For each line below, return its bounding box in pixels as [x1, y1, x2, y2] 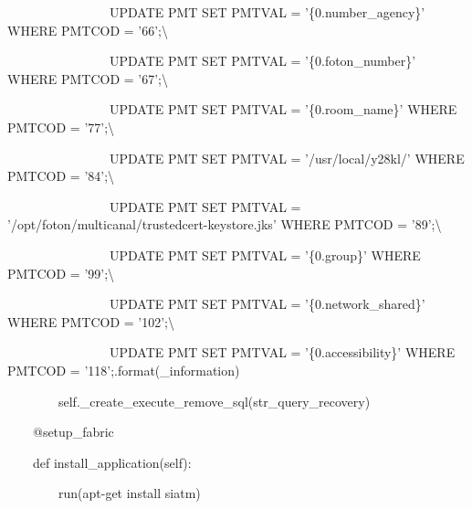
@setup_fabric [32, 422, 114, 441]
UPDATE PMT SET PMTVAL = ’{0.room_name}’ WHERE [109, 100, 457, 119]
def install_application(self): [32, 452, 192, 472]
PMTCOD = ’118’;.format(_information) [7, 360, 240, 379]
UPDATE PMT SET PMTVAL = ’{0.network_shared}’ [109, 294, 425, 313]
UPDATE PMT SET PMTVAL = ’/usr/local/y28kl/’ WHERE [109, 148, 465, 167]
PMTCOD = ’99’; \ [7, 263, 115, 282]
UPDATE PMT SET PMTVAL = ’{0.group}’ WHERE [109, 245, 421, 264]
